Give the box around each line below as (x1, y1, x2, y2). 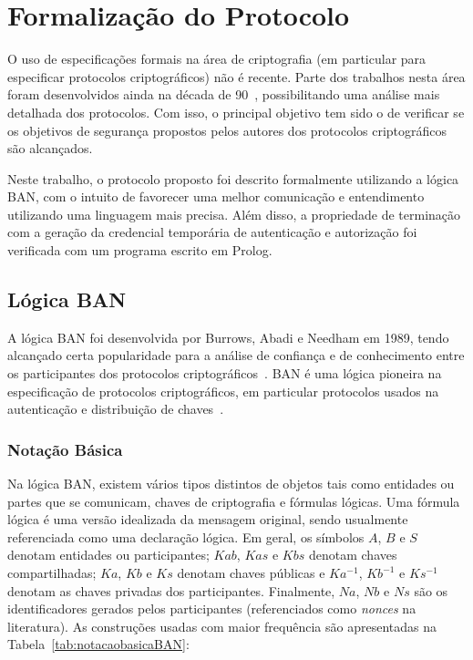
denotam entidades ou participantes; (7, 545, 210, 564)
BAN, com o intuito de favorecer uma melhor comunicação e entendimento (7, 187, 425, 206)
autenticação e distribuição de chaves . (7, 399, 224, 418)
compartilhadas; (7, 563, 97, 583)
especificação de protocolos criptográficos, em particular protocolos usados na (7, 381, 439, 400)
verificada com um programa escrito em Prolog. (7, 241, 272, 260)
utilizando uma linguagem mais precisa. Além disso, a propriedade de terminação (7, 204, 461, 223)
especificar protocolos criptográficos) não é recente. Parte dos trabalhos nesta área (7, 67, 466, 86)
